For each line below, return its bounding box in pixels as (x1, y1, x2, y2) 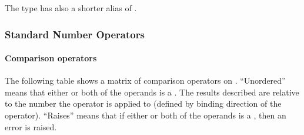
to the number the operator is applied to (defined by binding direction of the (5, 97, 282, 110)
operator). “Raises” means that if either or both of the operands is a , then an (5, 109, 286, 121)
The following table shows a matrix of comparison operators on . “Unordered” (5, 74, 286, 87)
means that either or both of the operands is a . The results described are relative (5, 85, 299, 98)
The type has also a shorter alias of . (5, 2, 137, 14)
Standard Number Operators (5, 27, 145, 41)
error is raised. (5, 120, 57, 133)
